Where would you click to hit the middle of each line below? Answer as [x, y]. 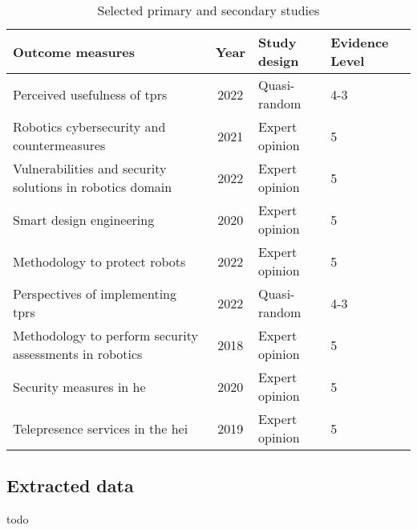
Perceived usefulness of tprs [90, 94]
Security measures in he [79, 386]
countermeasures [59, 145]
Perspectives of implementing [95, 294]
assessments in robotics [78, 354]
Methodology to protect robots [99, 261]
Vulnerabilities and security [90, 168]
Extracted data [70, 485]
